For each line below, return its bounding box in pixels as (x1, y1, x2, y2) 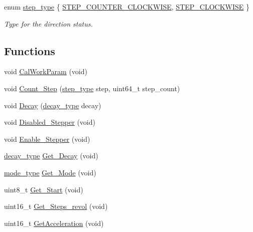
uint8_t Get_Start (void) (4, 184, 83, 194)
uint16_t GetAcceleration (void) (4, 217, 104, 228)
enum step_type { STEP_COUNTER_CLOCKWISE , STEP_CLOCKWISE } (4, 2, 249, 12)
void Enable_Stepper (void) (4, 133, 90, 144)
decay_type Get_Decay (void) (4, 150, 98, 161)
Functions (4, 43, 55, 58)
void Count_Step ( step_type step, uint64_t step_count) (4, 83, 180, 93)
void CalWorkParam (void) (4, 66, 87, 77)
